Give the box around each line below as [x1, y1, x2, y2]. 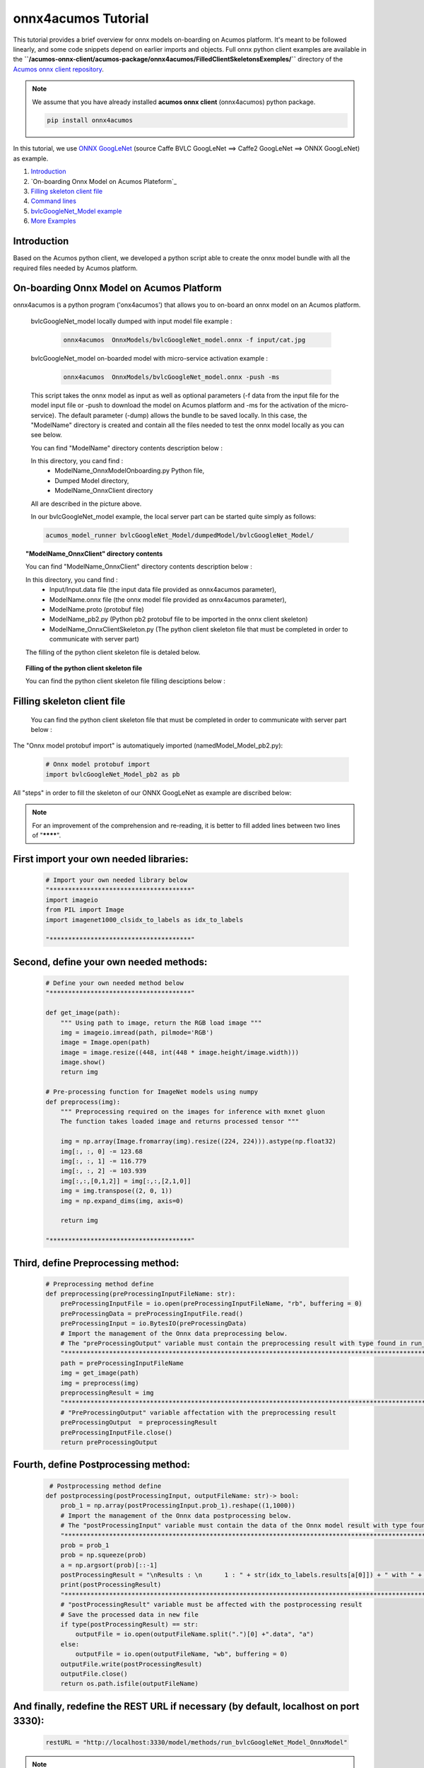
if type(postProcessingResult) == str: [60, 1620, 199, 1629]
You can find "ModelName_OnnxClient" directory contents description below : [25, 562, 252, 571]
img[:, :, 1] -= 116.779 [60, 1157, 147, 1165]
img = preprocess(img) [60, 1379, 139, 1387]
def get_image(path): [45, 1008, 121, 1017]
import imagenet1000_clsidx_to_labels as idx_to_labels [45, 916, 244, 924]
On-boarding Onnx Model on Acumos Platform [13, 282, 222, 294]
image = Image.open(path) [60, 1038, 151, 1047]
